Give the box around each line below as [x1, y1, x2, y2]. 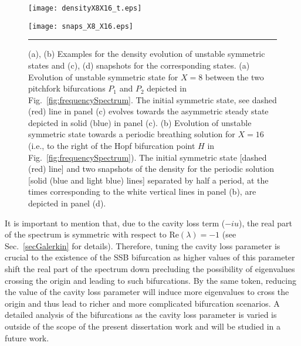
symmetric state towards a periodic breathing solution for [28, 128, 235, 140]
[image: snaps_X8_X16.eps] [28, 22, 133, 30]
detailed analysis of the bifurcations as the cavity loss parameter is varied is [5, 308, 277, 321]
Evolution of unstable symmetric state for [28, 70, 178, 83]
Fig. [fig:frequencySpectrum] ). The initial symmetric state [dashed [28, 151, 267, 163]
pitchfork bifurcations [28, 82, 106, 94]
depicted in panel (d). [28, 197, 106, 209]
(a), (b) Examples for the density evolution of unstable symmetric [28, 48, 265, 60]
